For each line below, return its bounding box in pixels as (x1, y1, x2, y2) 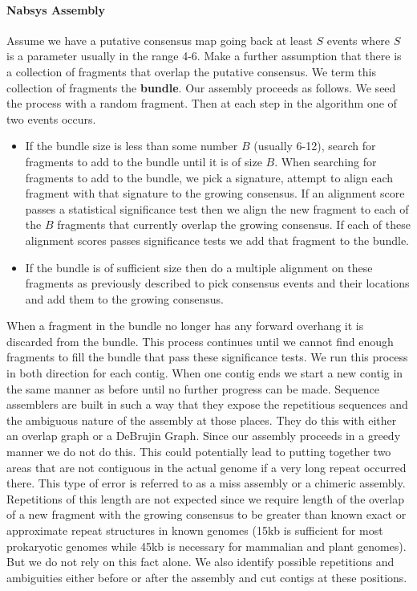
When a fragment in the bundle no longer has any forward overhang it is (6, 317, 364, 334)
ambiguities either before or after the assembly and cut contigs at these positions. (6, 569, 407, 585)
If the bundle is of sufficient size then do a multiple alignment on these (25, 259, 373, 275)
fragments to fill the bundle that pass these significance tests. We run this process (6, 348, 408, 365)
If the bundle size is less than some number (25, 137, 238, 154)
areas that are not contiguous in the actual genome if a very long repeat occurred (6, 459, 407, 475)
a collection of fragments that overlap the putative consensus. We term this (6, 63, 376, 79)
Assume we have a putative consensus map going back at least (6, 31, 313, 48)
